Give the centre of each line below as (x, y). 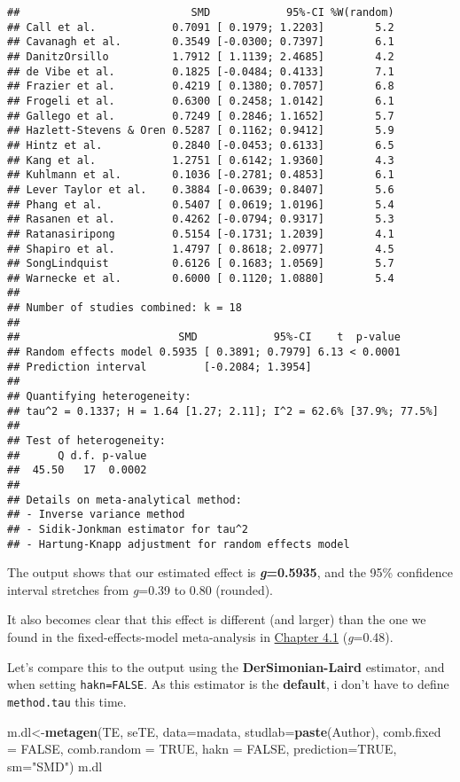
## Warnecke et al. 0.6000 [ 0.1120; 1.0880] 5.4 (201, 278)
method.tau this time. (67, 701)
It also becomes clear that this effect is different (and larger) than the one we (217, 619)
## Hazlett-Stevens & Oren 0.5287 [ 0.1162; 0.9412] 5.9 (201, 131)
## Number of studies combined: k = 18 (125, 308)
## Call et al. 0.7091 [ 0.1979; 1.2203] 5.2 (201, 27)
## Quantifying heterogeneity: (99, 397)
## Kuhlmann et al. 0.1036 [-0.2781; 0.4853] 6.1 (201, 175)
